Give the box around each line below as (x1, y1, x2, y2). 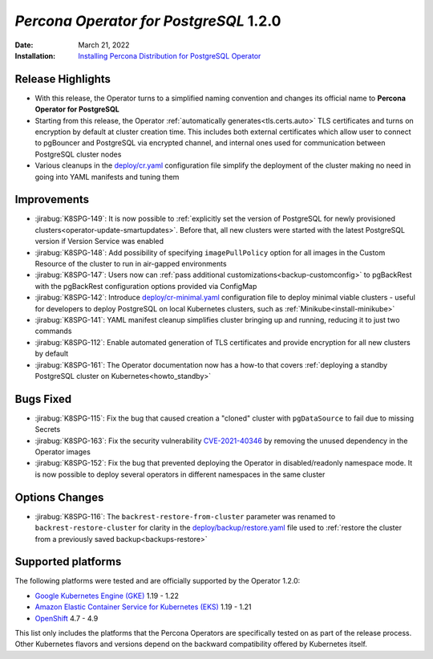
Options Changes (14, 490, 104, 504)
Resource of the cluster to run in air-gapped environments (34, 259, 228, 269)
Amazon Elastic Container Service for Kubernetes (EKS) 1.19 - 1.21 (34, 602, 252, 612)
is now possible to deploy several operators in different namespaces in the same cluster (34, 470, 326, 479)
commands (34, 326, 72, 336)
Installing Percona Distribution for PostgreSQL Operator (78, 51, 261, 60)
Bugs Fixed (14, 392, 72, 405)
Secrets (34, 425, 61, 434)
